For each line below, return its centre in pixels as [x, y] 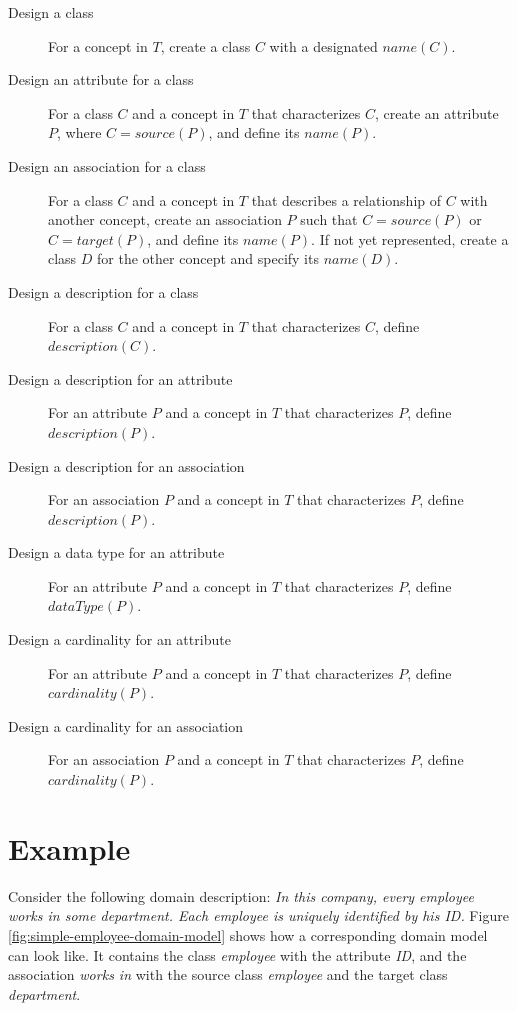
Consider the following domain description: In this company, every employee [241, 895]
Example [69, 847]
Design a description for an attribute [120, 378]
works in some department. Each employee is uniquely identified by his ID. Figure [258, 915]
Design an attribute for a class [101, 79]
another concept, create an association [165, 219]
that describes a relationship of [346, 199]
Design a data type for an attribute [116, 552]
